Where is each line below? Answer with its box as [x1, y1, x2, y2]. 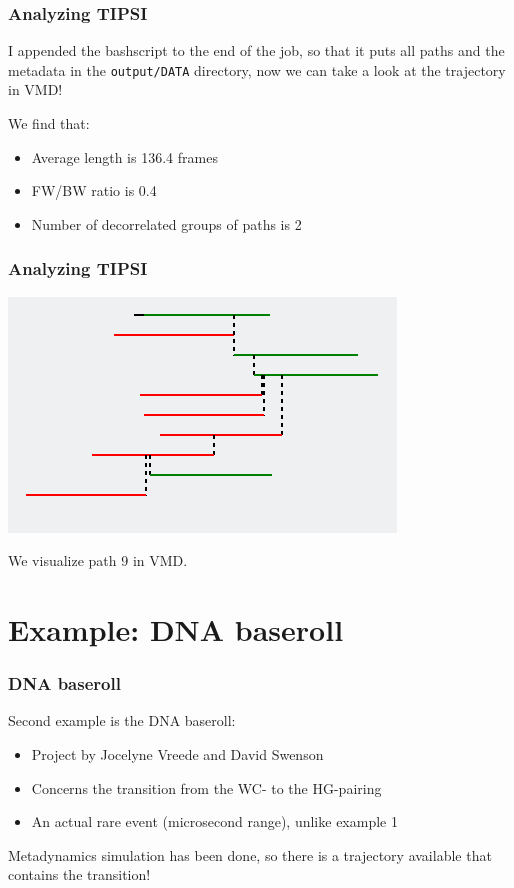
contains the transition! [8, 864, 151, 885]
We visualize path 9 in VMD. [8, 550, 188, 571]
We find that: [8, 113, 90, 134]
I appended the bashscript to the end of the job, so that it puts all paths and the [8, 40, 505, 61]
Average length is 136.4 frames [31, 146, 218, 167]
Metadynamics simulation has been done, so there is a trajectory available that [8, 844, 492, 865]
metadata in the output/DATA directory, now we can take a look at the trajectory [8, 59, 506, 80]
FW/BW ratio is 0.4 [31, 180, 157, 201]
